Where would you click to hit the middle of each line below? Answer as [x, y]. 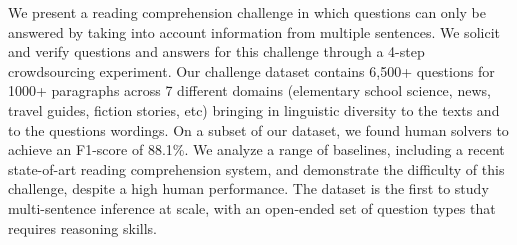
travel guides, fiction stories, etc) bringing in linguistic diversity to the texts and [254, 109]
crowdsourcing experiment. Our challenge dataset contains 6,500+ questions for [251, 70]
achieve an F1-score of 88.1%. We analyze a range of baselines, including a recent [256, 149]
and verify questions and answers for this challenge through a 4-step [216, 51]
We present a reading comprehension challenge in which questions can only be [247, 12]
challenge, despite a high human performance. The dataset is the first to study [248, 188]
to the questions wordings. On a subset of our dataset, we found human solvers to [258, 129]
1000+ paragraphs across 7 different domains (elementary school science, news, [249, 90]
